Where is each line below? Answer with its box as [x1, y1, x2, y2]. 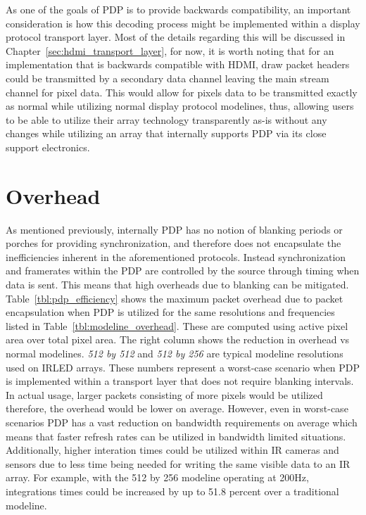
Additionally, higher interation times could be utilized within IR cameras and [6, 443, 339, 457]
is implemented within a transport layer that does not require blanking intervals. [6, 374, 354, 388]
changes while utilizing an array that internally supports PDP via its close [6, 126, 327, 141]
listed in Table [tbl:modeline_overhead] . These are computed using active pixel [6, 318, 348, 333]
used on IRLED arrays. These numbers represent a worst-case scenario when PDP [6, 360, 360, 374]
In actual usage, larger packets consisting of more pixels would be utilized [6, 387, 323, 402]
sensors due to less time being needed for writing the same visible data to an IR [6, 456, 351, 471]
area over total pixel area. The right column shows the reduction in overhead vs [6, 332, 350, 347]
